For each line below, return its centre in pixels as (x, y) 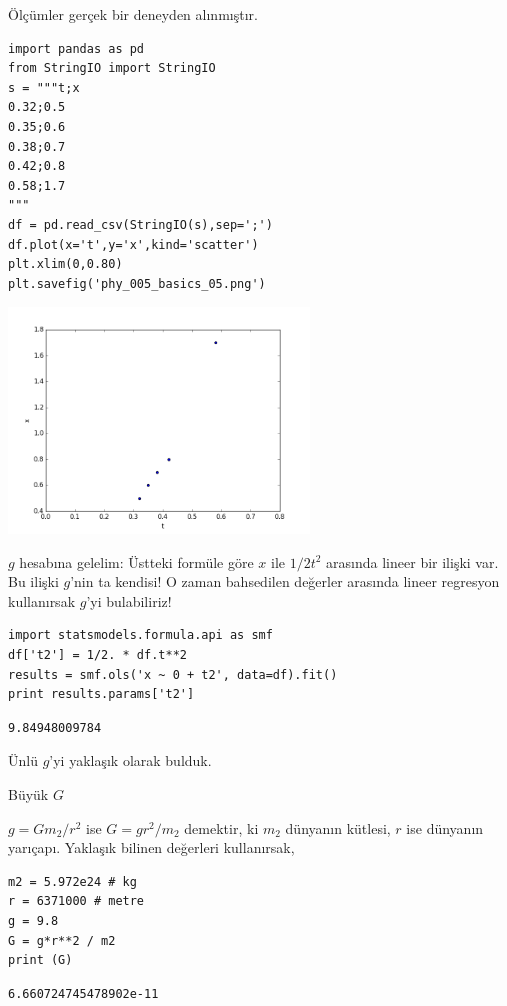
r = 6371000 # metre (76, 901)
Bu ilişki (33, 581)
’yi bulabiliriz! (129, 600)
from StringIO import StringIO (112, 68)
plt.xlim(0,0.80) (65, 264)
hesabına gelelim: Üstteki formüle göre (136, 561)
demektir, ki (221, 827)
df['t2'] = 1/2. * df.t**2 (97, 655)
